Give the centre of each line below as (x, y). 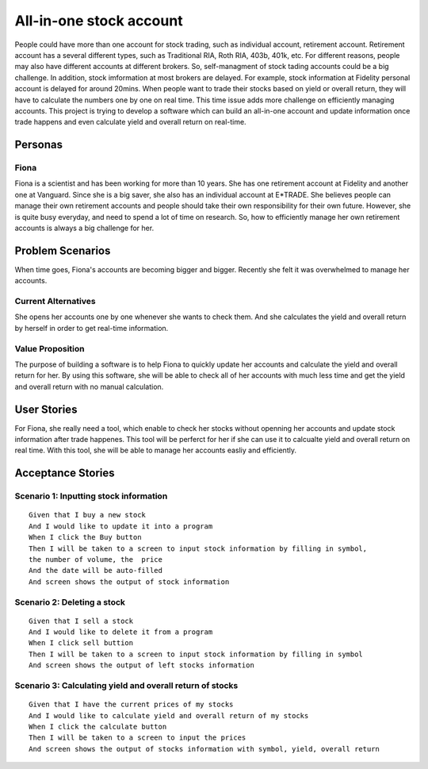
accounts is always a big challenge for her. (84, 228)
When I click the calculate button (98, 727)
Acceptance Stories (65, 473)
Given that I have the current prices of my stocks (131, 705)
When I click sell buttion (81, 643)
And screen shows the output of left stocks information (142, 665)
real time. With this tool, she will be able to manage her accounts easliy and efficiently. (156, 450)
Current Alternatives (55, 302)
